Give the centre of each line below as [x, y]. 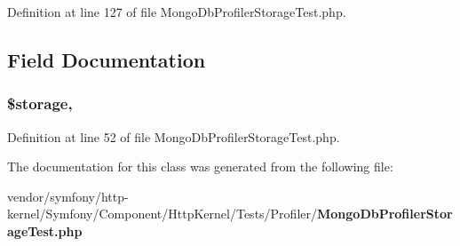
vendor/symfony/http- [68, 196]
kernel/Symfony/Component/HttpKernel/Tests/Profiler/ [162, 214]
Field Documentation [107, 59]
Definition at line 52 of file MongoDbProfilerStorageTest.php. [174, 136]
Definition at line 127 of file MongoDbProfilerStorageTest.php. [177, 12]
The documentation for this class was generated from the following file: [200, 167]
